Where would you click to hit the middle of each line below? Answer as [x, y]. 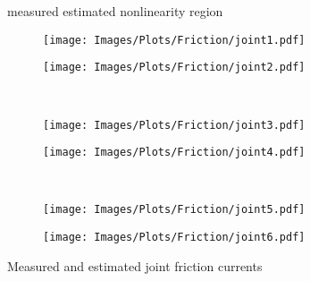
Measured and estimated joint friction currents [135, 265]
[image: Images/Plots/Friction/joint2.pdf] [174, 68]
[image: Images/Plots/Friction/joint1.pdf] [174, 40]
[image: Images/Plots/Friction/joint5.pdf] [174, 210]
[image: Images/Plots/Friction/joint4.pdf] [174, 153]
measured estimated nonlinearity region [115, 11]
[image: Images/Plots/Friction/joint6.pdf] [174, 238]
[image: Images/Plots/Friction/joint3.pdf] [174, 125]
